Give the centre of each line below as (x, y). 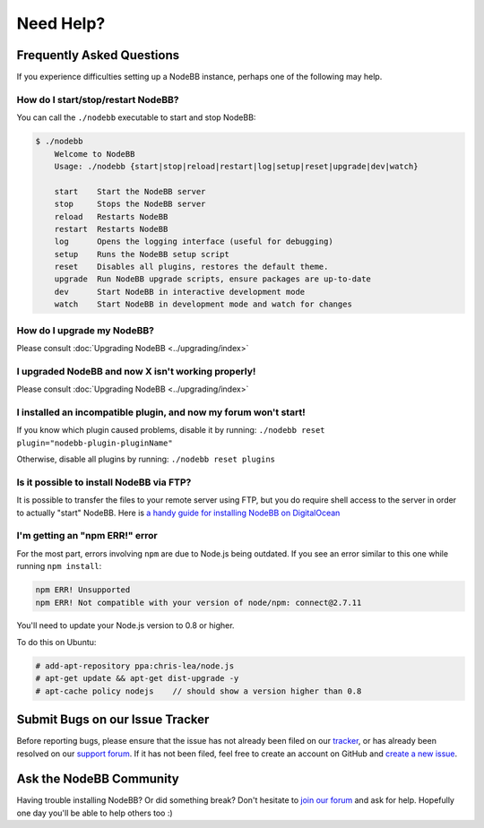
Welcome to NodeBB (95, 154)
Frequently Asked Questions (98, 55)
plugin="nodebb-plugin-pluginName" (95, 443)
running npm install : (59, 566)
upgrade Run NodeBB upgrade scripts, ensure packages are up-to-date (213, 279)
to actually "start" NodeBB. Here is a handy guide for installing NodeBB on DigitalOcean (178, 513)
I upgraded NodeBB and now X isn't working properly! (136, 371)
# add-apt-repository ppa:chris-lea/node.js (135, 666)
